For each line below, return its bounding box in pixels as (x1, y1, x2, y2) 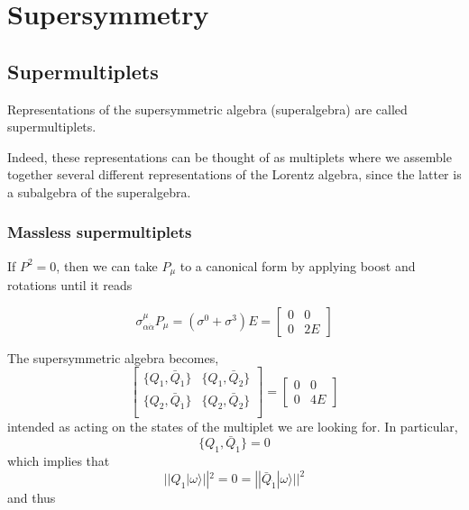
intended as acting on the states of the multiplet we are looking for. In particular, (7, 416, 458, 435)
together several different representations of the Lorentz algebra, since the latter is (7, 165, 462, 184)
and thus (7, 488, 56, 507)
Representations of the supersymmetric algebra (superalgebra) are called (7, 99, 408, 118)
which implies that (7, 451, 110, 470)
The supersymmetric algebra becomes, (7, 348, 219, 367)
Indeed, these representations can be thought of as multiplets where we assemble (7, 147, 452, 166)
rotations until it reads (7, 276, 133, 295)
